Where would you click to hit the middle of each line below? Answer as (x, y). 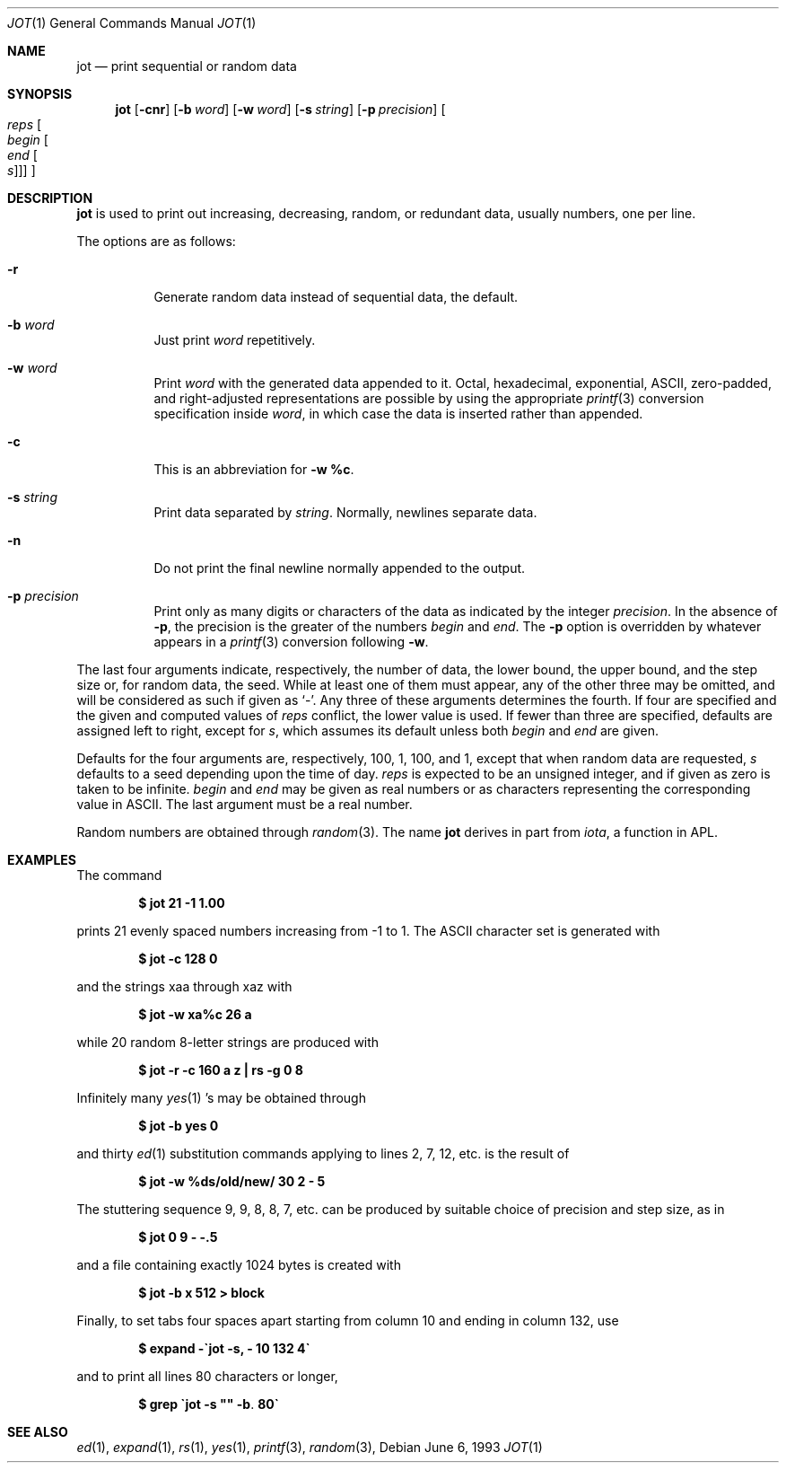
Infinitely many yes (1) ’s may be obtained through (221, 1098)
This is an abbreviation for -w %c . (254, 469)
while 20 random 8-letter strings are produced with (228, 1042)
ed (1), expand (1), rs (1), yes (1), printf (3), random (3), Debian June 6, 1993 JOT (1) (310, 1447)
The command (119, 875)
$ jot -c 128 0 (178, 959)
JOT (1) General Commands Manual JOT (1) (132, 23)
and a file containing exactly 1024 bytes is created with (239, 1265)
